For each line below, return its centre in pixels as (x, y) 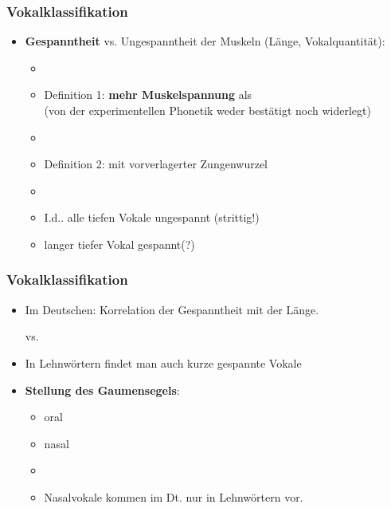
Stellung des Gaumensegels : (102, 390)
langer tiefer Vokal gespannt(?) (119, 244)
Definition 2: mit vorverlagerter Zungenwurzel (156, 164)
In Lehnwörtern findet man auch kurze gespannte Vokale (163, 362)
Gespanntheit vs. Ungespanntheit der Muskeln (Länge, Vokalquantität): (205, 41)
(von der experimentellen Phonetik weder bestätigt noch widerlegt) (207, 110)
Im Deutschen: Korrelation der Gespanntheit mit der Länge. (172, 309)
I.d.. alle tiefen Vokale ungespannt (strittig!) (152, 217)
